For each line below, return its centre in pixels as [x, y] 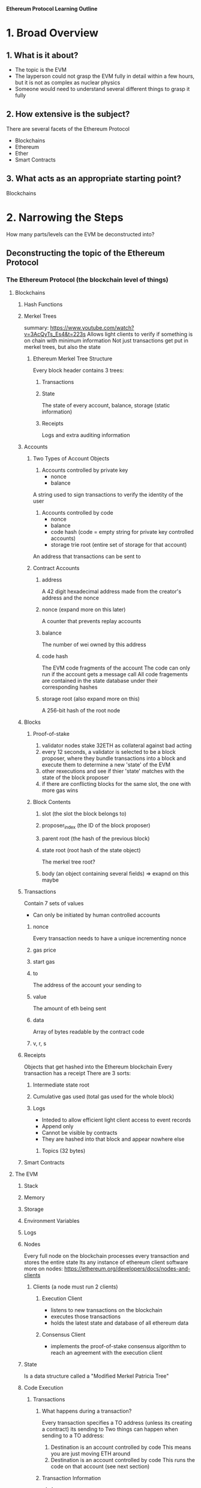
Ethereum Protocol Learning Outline [52, 9]
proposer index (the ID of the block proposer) [96, 826]
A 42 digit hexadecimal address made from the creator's [112, 592]
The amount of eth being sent [70, 1008]
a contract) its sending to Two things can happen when [110, 1429]
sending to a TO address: [73, 1436]
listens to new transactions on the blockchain [106, 1310]
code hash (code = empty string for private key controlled [122, 532]
